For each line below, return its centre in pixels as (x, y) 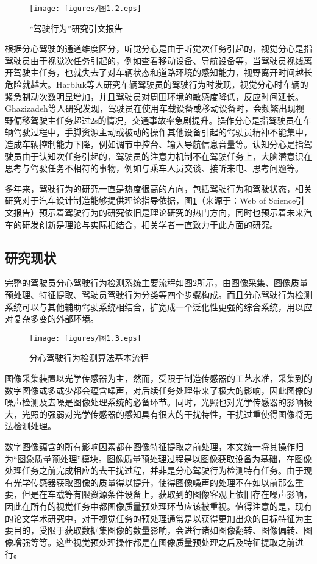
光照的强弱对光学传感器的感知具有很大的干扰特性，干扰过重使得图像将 (162, 414)
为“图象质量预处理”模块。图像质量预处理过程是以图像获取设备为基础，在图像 (158, 458)
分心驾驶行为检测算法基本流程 (89, 358)
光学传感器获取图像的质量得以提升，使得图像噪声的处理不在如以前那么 (154, 482)
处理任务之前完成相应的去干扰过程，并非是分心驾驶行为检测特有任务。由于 (154, 470)
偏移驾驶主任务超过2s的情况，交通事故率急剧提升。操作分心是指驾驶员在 (158, 120)
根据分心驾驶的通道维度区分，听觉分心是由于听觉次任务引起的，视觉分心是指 (158, 48)
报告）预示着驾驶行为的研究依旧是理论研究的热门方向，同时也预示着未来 (158, 212)
